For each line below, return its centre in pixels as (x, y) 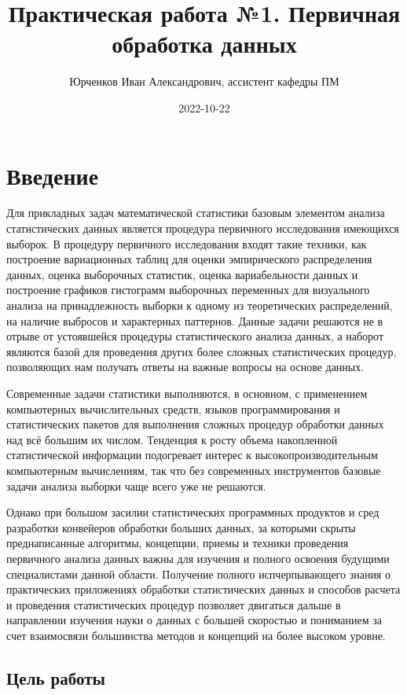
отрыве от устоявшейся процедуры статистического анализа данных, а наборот (195, 336)
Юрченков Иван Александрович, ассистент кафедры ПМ (204, 81)
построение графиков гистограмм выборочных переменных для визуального (188, 290)
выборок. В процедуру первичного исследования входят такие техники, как (187, 243)
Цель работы (56, 677)
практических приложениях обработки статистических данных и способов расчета (203, 589)
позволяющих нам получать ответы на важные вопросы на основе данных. (185, 367)
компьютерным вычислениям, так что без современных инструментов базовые (194, 470)
